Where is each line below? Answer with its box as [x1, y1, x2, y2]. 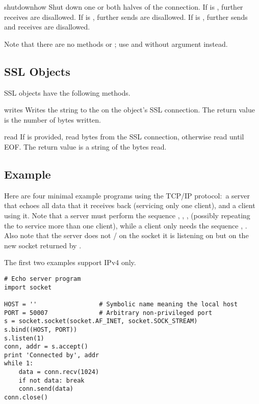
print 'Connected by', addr [4, 351, 99, 359]
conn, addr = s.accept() [4, 343, 88, 351]
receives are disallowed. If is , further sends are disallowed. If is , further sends [4, 11, 248, 22]
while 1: [4, 360, 34, 367]
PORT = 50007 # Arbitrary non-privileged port [4, 309, 213, 316]
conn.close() [4, 394, 48, 401]
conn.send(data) [18, 385, 74, 393]
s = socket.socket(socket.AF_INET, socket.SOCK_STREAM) [4, 318, 198, 325]
